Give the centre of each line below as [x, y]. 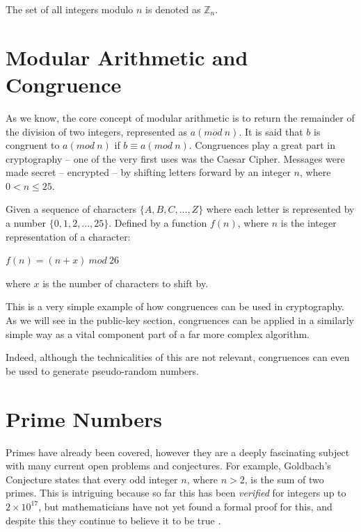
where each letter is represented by [280, 209]
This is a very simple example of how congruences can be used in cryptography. [175, 306]
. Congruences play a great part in [262, 145]
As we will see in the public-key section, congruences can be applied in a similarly [180, 320]
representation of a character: [68, 236]
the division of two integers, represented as [96, 131]
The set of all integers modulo [70, 9]
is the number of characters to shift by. [126, 283]
